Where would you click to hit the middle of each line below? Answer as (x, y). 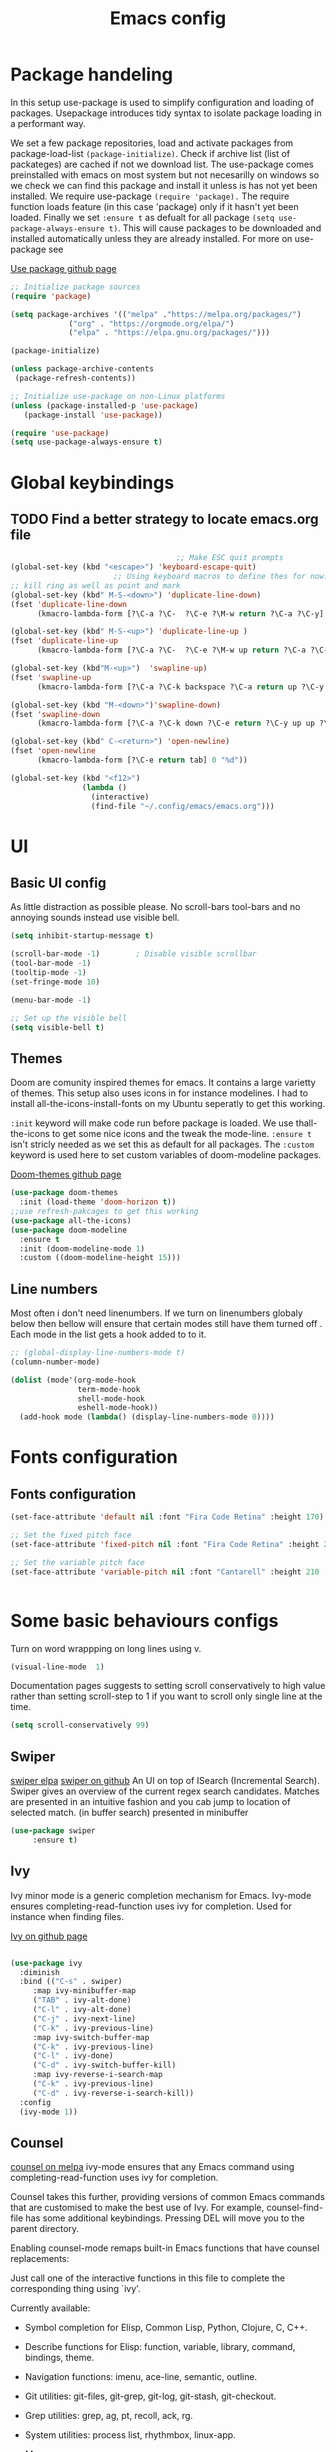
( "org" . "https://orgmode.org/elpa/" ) (151, 323)
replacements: (40, 2259)
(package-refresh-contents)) (75, 378)
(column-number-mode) (55, 1362)
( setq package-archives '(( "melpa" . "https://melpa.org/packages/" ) (156, 314)
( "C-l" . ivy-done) (73, 2056)
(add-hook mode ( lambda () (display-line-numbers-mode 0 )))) (147, 1417)
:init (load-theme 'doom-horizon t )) (98, 1202)
